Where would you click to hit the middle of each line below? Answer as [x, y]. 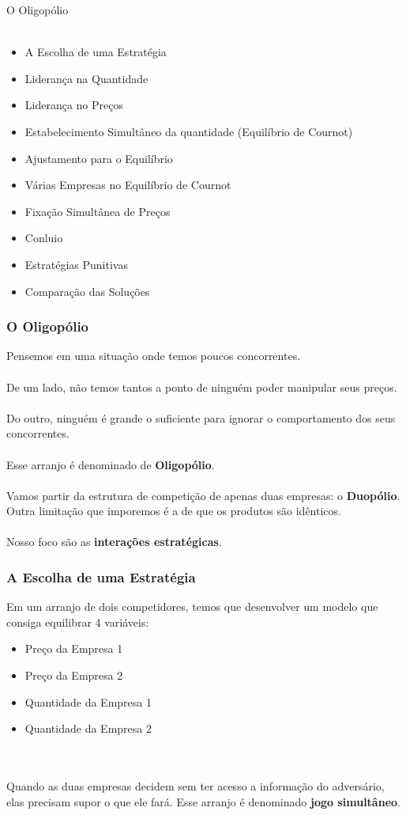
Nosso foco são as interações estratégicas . [114, 542]
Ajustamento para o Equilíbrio [99, 158]
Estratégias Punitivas [76, 264]
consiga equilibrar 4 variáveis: [78, 622]
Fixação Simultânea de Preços [98, 211]
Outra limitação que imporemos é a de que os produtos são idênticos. [174, 511]
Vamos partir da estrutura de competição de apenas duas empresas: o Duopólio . [203, 495]
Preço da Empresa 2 [74, 675]
